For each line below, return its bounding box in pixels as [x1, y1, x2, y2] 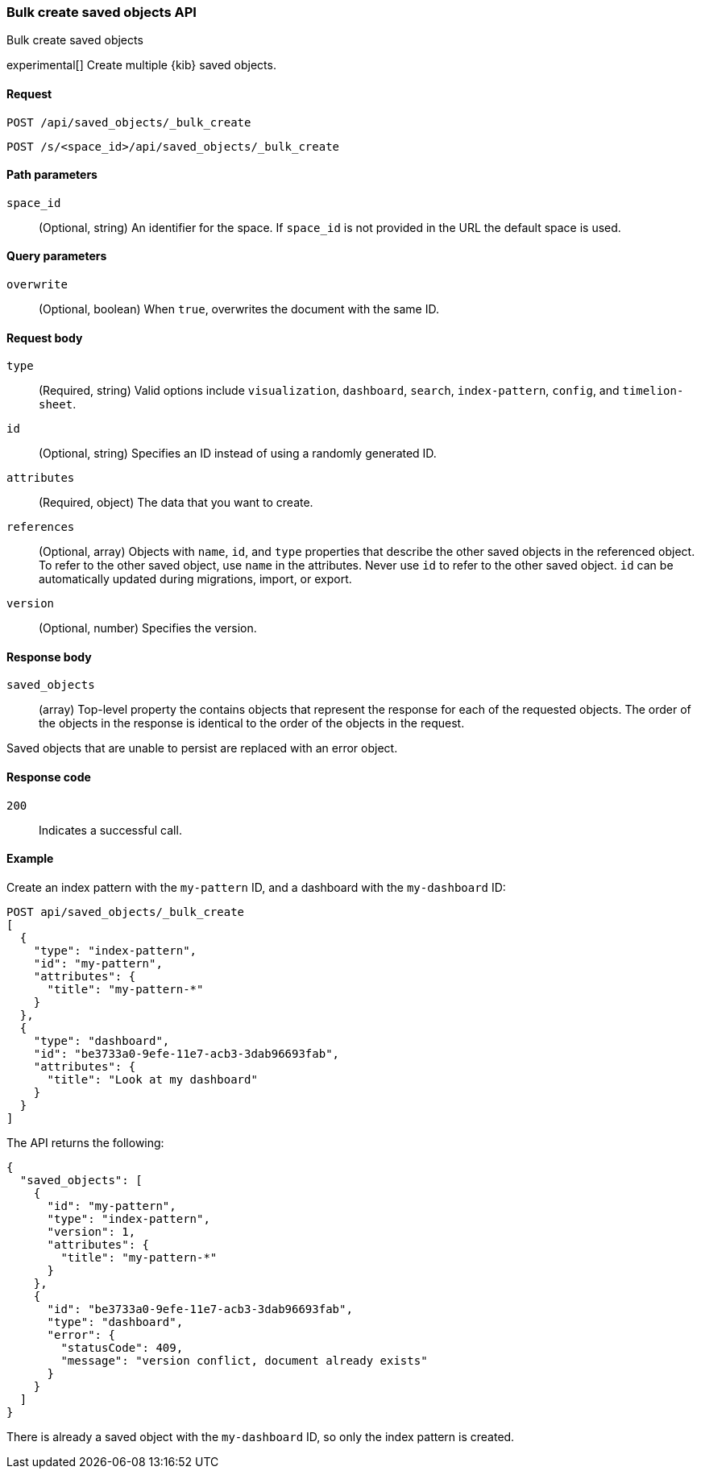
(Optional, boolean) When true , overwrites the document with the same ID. [39, 302, 439, 317]
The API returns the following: [6, 1135, 164, 1150]
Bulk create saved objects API [6, 4, 197, 20]
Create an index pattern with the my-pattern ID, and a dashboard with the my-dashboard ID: [6, 880, 506, 894]
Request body [6, 330, 83, 345]
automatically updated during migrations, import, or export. [39, 572, 352, 586]
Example [6, 851, 54, 866]
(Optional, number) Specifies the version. [39, 621, 257, 636]
